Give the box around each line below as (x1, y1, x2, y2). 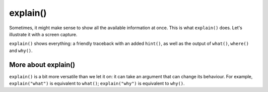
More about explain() (9, 60, 75, 69)
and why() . (9, 47, 33, 53)
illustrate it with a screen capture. (9, 31, 78, 37)
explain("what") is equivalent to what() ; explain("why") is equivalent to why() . (9, 81, 185, 87)
